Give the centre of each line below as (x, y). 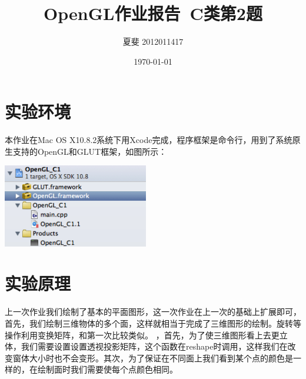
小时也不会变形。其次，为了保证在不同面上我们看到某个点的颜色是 (165, 358)
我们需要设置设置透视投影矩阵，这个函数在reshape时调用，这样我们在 (154, 346)
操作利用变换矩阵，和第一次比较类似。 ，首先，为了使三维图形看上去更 (142, 335)
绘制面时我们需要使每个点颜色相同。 (107, 369)
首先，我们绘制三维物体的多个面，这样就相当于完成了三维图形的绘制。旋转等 (153, 323)
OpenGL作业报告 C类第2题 (153, 13)
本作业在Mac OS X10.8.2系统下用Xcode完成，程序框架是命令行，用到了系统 (149, 140)
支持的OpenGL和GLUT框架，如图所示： (90, 151)
